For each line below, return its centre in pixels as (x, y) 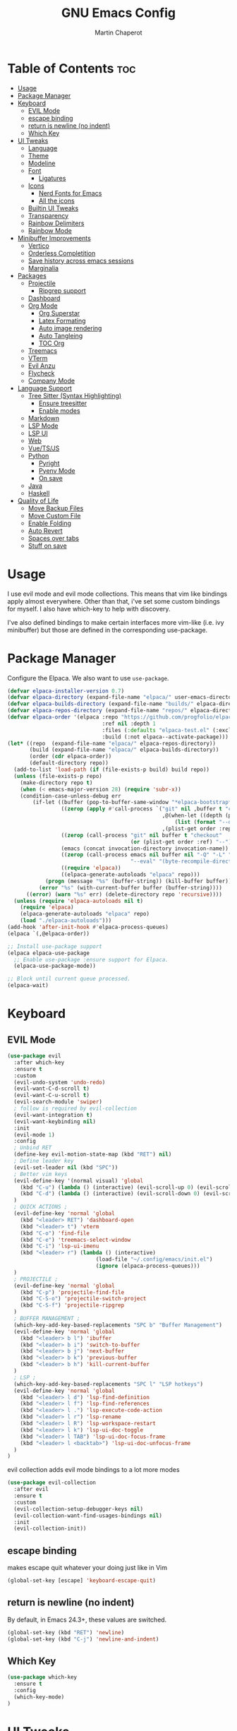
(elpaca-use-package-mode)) (55, 966)
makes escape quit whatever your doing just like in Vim (87, 1568)
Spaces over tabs (54, 538)
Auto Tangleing (61, 335)
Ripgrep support (62, 290)
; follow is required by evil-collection (75, 1109)
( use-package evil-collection (52, 1483)
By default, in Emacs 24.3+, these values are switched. (87, 1619)
